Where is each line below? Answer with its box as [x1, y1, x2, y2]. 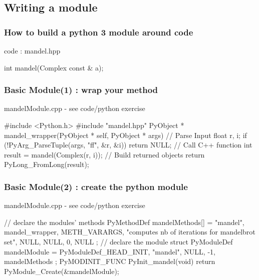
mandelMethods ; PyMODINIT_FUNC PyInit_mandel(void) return [4, 256, 215, 266]
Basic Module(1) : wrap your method [4, 83, 158, 96]
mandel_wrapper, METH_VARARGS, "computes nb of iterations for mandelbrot [4, 226, 255, 237]
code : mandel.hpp [4, 45, 61, 55]
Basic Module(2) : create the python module [4, 180, 188, 192]
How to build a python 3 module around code [4, 25, 193, 38]
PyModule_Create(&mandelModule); [4, 265, 119, 276]
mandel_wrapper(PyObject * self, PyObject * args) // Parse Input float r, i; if [4, 129, 247, 140]
